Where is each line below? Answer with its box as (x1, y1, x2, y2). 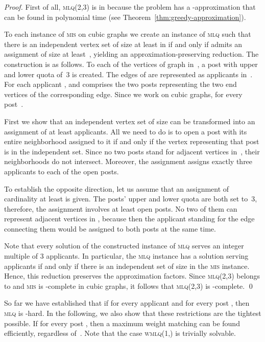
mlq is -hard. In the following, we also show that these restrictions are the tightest (4, 308, 261, 318)
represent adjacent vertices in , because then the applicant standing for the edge (4, 213, 255, 224)
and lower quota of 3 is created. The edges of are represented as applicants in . (4, 69, 253, 79)
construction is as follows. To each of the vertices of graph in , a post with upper (4, 58, 258, 69)
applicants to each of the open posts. (4, 166, 119, 176)
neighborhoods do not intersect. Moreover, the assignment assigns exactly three (4, 156, 253, 167)
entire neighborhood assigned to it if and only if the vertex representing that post (4, 136, 259, 147)
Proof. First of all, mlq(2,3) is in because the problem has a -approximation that (4, 2, 256, 12)
